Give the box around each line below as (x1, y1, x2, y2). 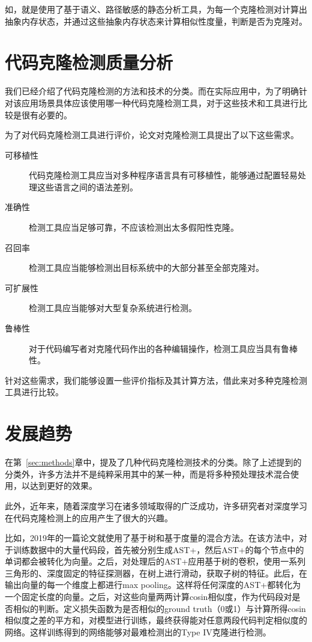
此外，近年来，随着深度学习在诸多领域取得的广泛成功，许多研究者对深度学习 (5, 499, 307, 512)
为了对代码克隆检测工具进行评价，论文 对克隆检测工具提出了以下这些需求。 (5, 129, 299, 141)
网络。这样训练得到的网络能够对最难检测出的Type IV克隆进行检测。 (5, 625, 271, 638)
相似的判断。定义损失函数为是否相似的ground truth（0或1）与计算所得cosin (13, 602, 306, 614)
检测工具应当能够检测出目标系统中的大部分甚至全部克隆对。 (29, 261, 264, 274)
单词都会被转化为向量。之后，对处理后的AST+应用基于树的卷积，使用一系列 (5, 555, 306, 568)
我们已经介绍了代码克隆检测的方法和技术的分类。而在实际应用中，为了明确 (5, 85, 299, 97)
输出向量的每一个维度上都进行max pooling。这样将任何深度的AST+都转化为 (5, 578, 301, 591)
